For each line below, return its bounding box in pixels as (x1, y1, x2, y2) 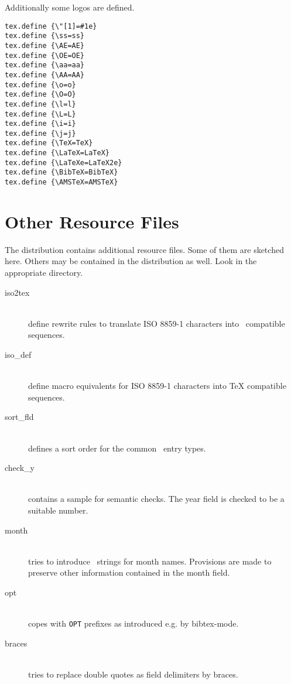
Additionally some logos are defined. (5, 1, 135, 13)
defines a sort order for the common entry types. (28, 442, 206, 454)
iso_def (5, 348, 32, 361)
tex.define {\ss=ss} (5, 32, 85, 40)
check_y (5, 461, 35, 474)
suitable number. (28, 504, 88, 516)
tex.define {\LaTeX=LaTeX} (5, 149, 109, 158)
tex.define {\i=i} (5, 119, 76, 128)
